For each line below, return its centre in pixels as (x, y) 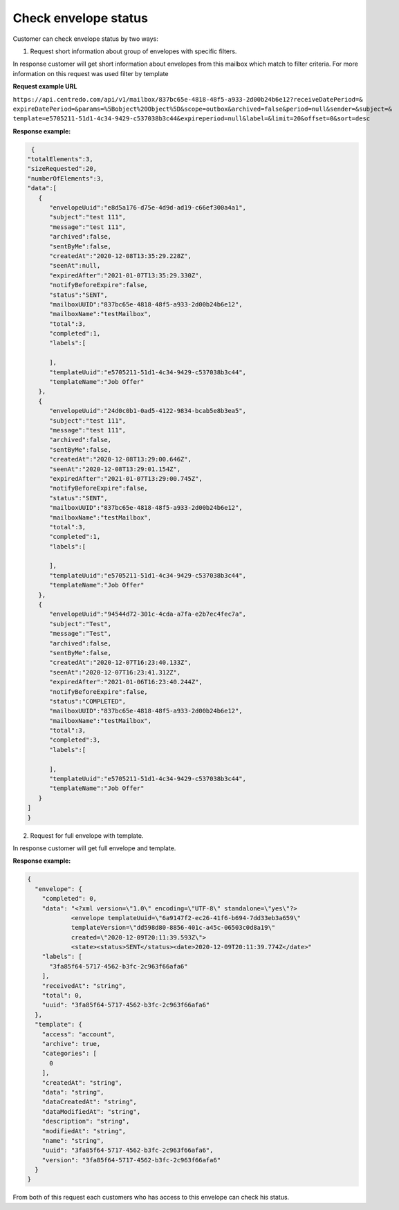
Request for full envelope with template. (87, 835)
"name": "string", (73, 1140)
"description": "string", (86, 1121)
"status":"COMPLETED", (88, 701)
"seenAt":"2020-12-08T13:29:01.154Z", (115, 469)
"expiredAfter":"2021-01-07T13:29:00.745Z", (126, 478)
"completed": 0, (69, 899)
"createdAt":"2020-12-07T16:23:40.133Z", (120, 663)
